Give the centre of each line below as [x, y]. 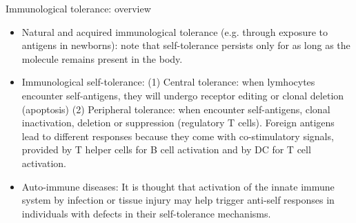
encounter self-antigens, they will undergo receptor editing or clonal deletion [183, 95]
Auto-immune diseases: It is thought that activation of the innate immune [178, 186]
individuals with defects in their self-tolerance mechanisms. [146, 213]
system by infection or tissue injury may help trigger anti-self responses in [178, 200]
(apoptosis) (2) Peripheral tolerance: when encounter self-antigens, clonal [176, 109]
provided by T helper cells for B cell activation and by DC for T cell [166, 149]
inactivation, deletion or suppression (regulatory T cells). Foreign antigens [178, 123]
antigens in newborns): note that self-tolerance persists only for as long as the [186, 45]
